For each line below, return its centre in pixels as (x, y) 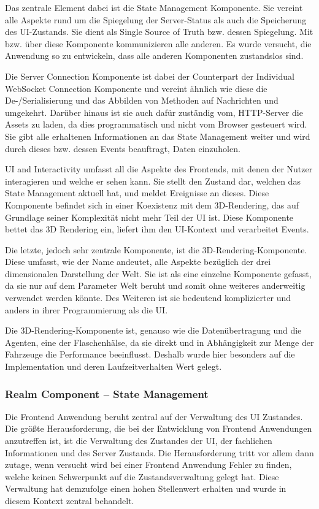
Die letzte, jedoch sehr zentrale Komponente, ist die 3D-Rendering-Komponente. (156, 249)
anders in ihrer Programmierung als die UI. (86, 309)
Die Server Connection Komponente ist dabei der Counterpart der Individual (150, 76)
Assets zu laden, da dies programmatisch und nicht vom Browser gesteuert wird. (156, 124)
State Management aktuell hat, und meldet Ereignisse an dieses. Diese (137, 193)
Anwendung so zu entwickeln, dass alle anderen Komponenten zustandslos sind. (154, 55)
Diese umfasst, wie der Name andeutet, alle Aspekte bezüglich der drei (138, 262)
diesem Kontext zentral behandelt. (70, 500)
